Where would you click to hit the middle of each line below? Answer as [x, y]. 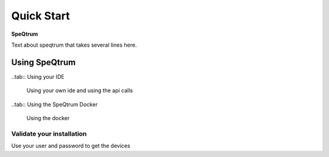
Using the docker [48, 118]
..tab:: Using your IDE [38, 76]
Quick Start [41, 16]
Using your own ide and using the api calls [80, 90]
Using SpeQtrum [44, 62]
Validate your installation [49, 133]
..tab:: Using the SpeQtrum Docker [55, 104]
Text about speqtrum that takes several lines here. [74, 45]
